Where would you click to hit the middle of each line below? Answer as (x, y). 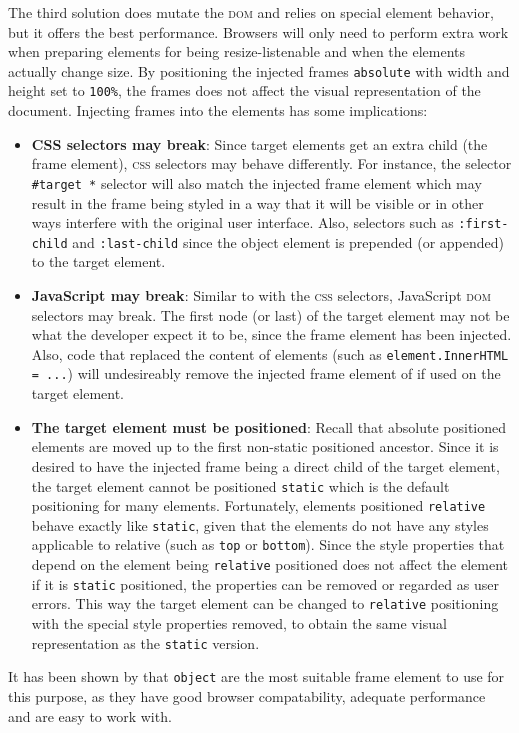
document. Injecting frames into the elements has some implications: (218, 110)
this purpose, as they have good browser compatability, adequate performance (247, 696)
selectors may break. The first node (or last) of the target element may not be (270, 314)
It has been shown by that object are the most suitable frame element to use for (256, 676)
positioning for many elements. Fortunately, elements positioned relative (258, 505)
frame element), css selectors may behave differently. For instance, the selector (271, 163)
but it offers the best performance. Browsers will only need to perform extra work (258, 31)
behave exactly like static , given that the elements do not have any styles (260, 524)
